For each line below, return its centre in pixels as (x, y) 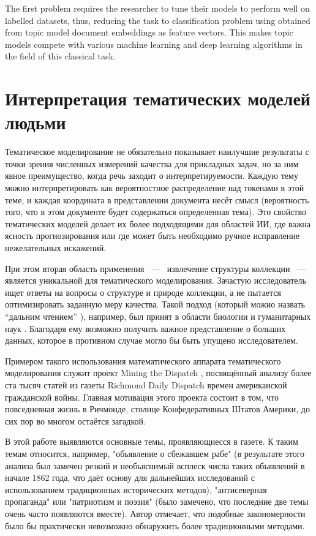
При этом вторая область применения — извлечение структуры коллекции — (156, 268)
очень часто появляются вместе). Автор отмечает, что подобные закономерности (155, 513)
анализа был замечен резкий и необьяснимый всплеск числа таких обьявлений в (155, 465)
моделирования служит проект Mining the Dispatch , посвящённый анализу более (158, 373)
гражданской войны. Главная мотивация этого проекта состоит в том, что (142, 397)
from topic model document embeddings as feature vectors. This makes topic (149, 32)
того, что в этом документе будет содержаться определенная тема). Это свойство (156, 212)
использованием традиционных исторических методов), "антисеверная (136, 489)
